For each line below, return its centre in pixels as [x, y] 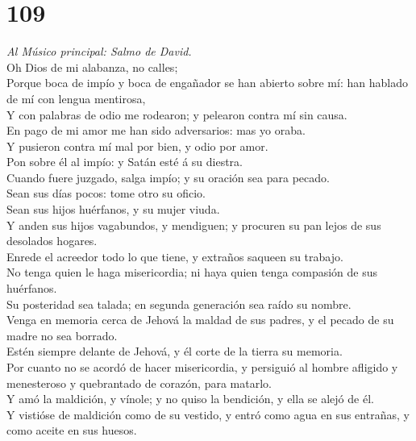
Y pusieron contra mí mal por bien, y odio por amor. [137, 146]
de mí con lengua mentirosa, [76, 98]
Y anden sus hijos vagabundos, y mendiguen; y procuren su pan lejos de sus [194, 225]
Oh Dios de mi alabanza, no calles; [92, 67]
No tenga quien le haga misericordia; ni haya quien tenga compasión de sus [192, 272]
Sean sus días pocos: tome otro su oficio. [106, 193]
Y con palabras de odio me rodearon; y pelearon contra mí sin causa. [177, 114]
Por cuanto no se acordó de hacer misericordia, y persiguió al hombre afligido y [202, 367]
